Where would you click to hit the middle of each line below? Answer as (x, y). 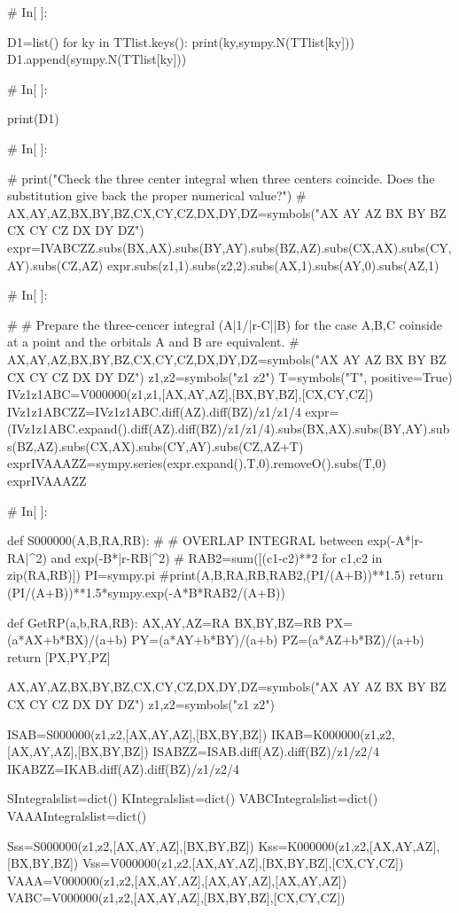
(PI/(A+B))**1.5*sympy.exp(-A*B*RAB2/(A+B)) (146, 593)
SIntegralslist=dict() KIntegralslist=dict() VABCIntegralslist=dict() (193, 798)
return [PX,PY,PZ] (59, 656)
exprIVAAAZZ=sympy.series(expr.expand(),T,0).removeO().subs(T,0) (197, 463)
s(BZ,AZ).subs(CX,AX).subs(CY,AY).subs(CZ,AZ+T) (156, 445)
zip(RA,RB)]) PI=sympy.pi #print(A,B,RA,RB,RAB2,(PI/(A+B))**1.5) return (226, 575)
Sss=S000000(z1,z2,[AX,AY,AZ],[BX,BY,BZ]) (131, 845)
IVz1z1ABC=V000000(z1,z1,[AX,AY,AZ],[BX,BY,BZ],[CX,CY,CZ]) (191, 394)
